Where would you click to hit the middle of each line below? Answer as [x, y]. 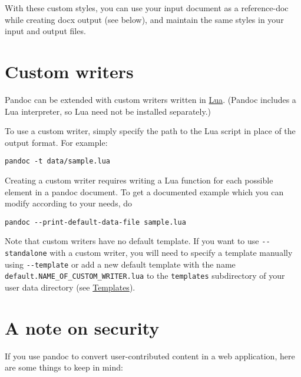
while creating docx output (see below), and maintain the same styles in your [144, 19]
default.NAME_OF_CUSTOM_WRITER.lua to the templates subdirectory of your [145, 276]
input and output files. [45, 31]
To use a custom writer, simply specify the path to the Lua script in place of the [150, 131]
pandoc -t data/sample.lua [57, 161]
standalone [26, 254]
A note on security [82, 327]
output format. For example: [56, 142]
